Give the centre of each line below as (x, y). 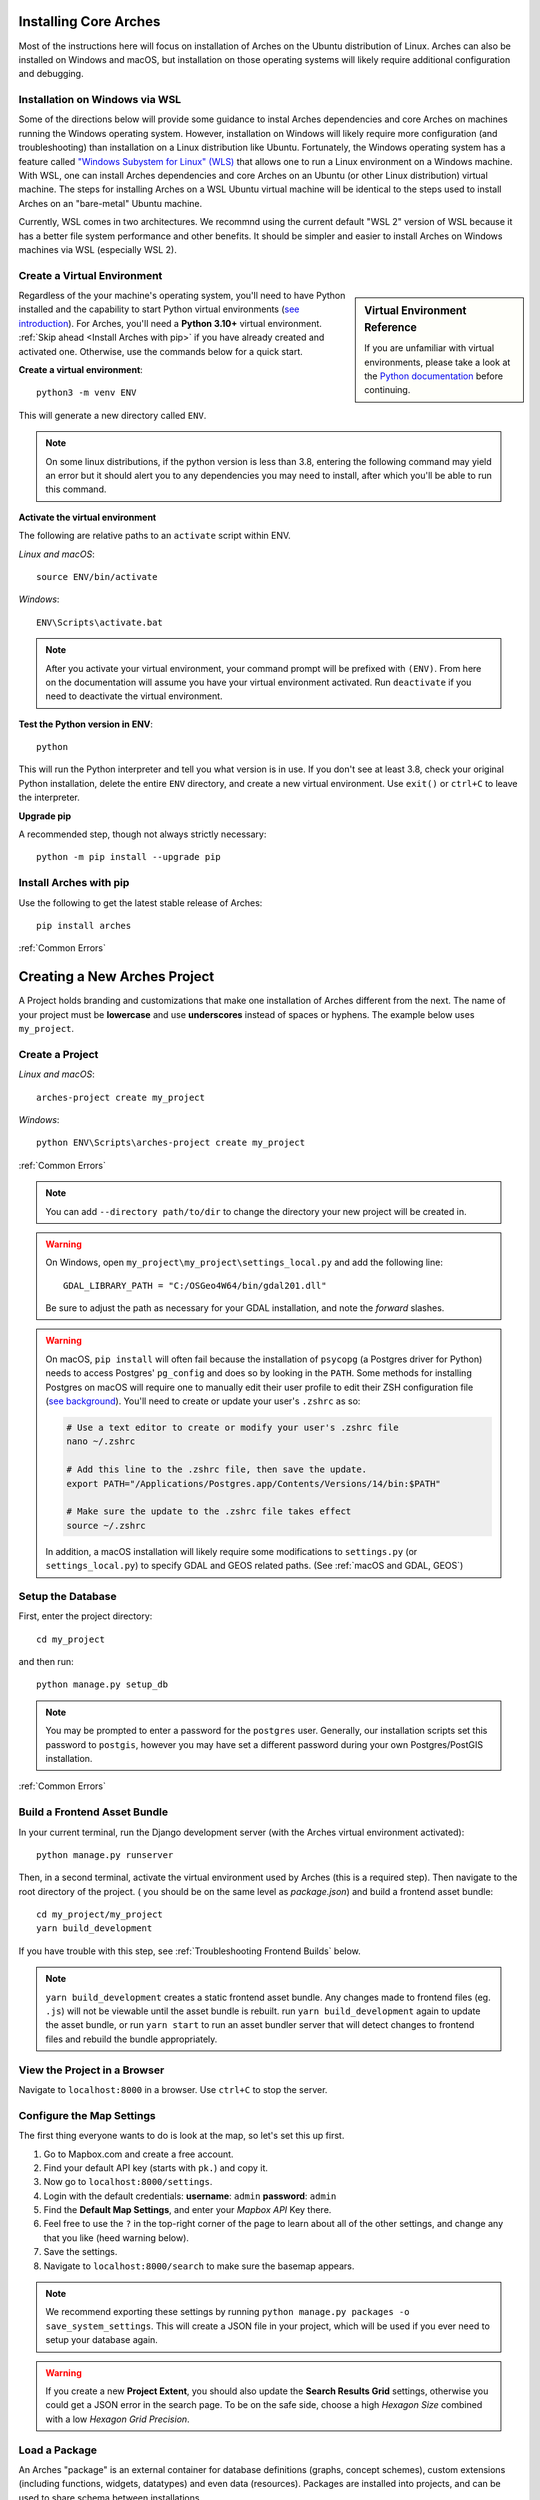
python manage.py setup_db (102, 1684)
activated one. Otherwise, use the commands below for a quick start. (161, 351)
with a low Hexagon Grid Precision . (117, 2419)
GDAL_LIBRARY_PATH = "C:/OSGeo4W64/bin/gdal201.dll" (195, 1285)
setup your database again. (102, 2340)
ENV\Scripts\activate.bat (100, 622)
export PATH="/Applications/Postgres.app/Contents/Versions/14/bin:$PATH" (254, 1483)
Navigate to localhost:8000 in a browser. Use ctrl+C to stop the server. (173, 2089)
